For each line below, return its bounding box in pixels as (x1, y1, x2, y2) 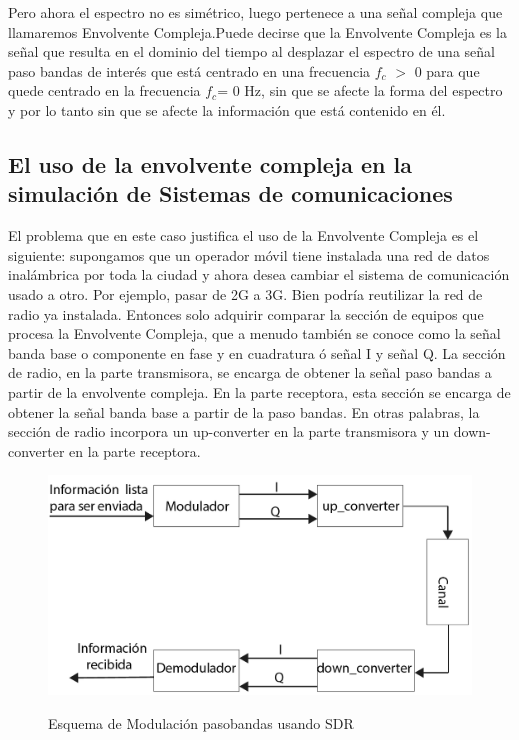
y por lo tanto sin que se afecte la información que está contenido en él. (8, 99, 446, 120)
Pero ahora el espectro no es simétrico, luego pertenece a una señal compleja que (8, 2, 503, 22)
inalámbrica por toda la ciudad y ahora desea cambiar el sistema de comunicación (8, 264, 510, 285)
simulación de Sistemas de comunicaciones (8, 178, 453, 209)
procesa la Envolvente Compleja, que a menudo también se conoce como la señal (8, 323, 501, 344)
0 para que (414, 60, 480, 81)
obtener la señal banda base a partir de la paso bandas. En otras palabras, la (8, 401, 480, 422)
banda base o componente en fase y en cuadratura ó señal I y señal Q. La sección (8, 342, 506, 363)
